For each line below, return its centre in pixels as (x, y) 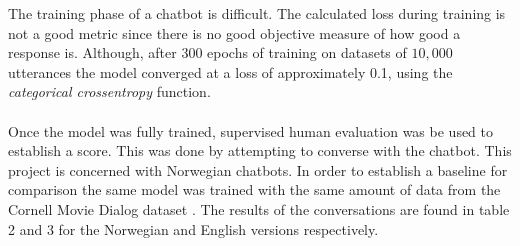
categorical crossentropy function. (109, 91)
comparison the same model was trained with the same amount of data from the (254, 189)
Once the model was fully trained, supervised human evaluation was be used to (251, 130)
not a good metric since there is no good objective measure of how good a (234, 32)
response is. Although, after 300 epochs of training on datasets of (207, 52)
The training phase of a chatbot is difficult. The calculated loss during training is (257, 13)
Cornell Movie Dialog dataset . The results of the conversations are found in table (259, 208)
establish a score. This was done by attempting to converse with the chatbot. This (260, 150)
